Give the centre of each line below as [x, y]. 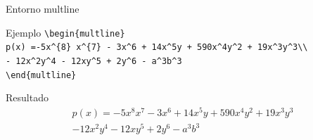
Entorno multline [43, 8]
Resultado [27, 97]
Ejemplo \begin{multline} [65, 32]
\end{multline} [41, 75]
